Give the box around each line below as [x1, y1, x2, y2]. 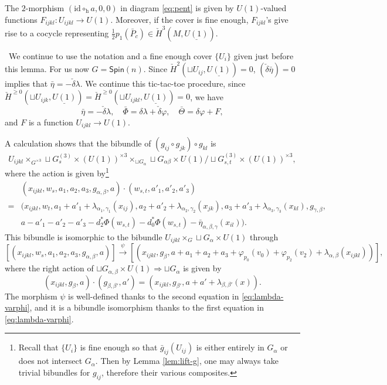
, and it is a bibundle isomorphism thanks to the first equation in [29, 301, 264, 314]
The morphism [5, 289, 57, 302]
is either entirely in [196, 341, 264, 353]
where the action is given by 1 [5, 165, 109, 179]
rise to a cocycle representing [5, 26, 109, 39]
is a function [28, 115, 73, 128]
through [250, 230, 279, 243]
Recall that [18, 341, 59, 353]
